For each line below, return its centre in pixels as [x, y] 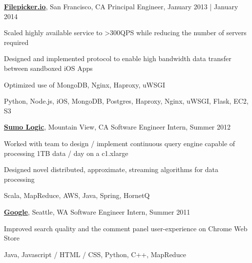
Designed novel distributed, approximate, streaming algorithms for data [111, 169]
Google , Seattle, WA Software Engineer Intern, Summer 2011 [97, 211]
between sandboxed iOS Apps [48, 68]
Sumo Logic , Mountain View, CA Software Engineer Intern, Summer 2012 [117, 127]
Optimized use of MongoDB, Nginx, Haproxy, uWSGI [85, 84]
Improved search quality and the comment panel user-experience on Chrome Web [126, 228]
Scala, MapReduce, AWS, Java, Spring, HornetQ [77, 195]
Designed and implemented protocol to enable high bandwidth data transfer [118, 58]
